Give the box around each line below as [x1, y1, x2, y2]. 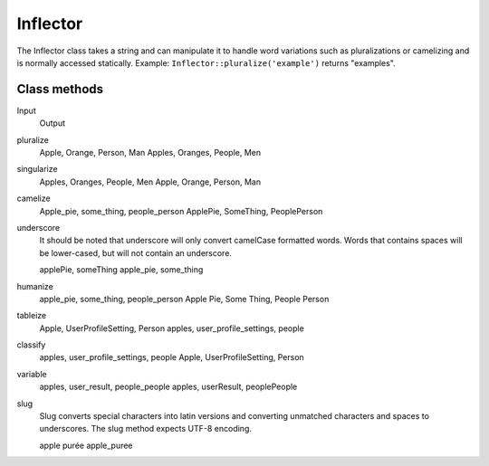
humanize [16, 281, 54, 291]
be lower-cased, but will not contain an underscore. [39, 247, 233, 258]
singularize [16, 164, 58, 175]
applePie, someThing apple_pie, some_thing [39, 264, 204, 275]
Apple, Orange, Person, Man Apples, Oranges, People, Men [39, 147, 262, 158]
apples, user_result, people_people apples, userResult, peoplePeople [39, 381, 298, 393]
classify [16, 339, 46, 350]
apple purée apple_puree [39, 440, 133, 451]
